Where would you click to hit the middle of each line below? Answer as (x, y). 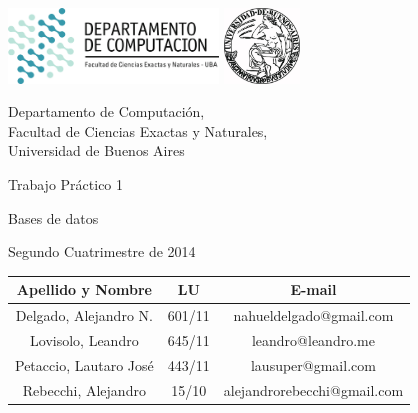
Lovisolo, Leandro (84, 339)
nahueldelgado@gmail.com (313, 315)
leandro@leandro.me (313, 339)
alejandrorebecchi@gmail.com (313, 389)
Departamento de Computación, (106, 111)
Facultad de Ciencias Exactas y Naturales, (138, 130)
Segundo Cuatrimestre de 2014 (102, 251)
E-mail (313, 289)
